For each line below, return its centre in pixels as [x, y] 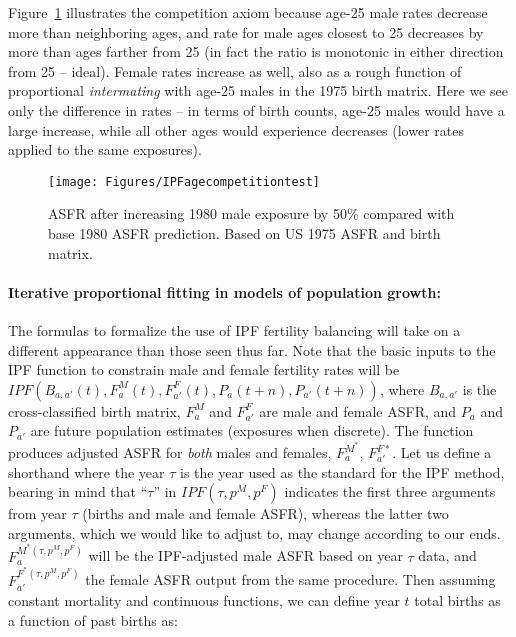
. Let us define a [442, 452]
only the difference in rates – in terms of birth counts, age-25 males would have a [256, 109]
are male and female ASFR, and [358, 410]
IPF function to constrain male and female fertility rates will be [204, 369]
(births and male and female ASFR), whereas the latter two [265, 513]
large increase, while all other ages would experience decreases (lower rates [236, 129]
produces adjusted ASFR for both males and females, [170, 452]
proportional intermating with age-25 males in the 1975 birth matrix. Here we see [258, 90]
